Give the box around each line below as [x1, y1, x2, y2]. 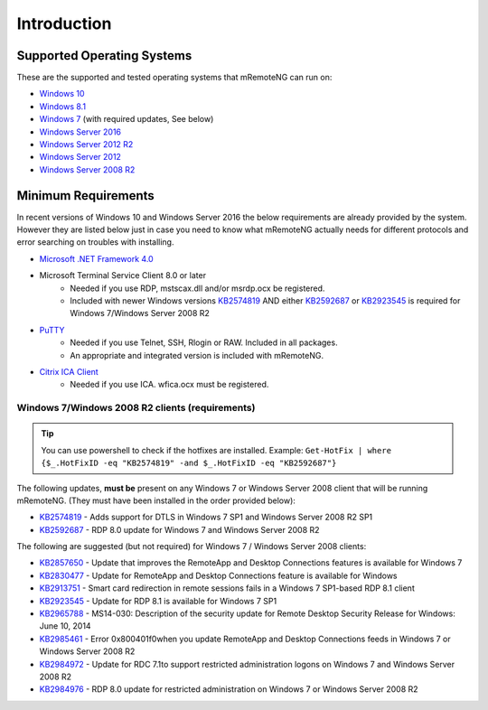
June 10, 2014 [39, 621, 91, 631]
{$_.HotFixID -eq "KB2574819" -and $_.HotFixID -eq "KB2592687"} [41, 458, 337, 469]
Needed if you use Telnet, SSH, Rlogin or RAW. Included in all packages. [70, 337, 338, 348]
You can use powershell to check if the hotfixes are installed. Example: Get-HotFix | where [41, 444, 392, 455]
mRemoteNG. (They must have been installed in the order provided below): [16, 495, 296, 506]
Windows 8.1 [39, 100, 86, 112]
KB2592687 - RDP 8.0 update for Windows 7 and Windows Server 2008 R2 [39, 524, 320, 535]
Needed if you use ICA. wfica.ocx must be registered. [70, 379, 269, 390]
